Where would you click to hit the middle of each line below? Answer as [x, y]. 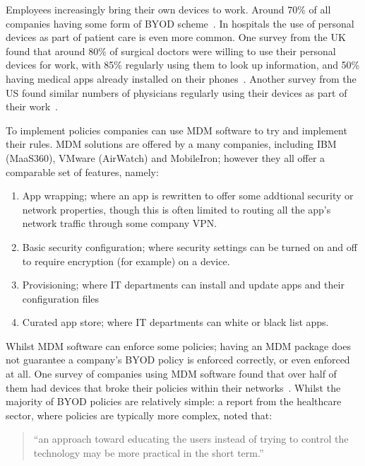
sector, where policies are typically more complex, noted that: [139, 415]
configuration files [61, 298]
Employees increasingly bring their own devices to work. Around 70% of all [168, 9]
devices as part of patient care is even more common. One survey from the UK [176, 37]
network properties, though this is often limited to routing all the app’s [176, 209]
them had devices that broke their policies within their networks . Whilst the [173, 387]
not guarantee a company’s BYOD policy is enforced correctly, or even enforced [178, 360]
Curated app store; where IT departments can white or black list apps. [175, 322]
